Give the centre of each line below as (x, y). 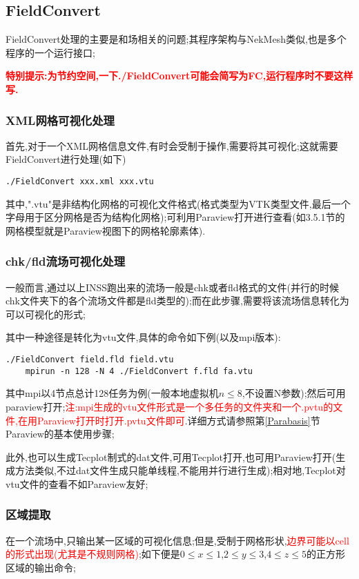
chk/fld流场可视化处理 (66, 261)
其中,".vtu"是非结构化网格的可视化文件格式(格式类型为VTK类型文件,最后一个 (178, 203)
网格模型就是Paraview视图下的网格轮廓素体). (106, 230)
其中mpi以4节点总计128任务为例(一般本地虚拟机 (112, 393)
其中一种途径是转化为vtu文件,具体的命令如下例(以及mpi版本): (143, 337)
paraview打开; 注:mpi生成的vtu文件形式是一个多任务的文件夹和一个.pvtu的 (169, 406)
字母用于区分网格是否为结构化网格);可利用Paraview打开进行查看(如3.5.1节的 (175, 217)
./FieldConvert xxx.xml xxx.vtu (80, 181)
